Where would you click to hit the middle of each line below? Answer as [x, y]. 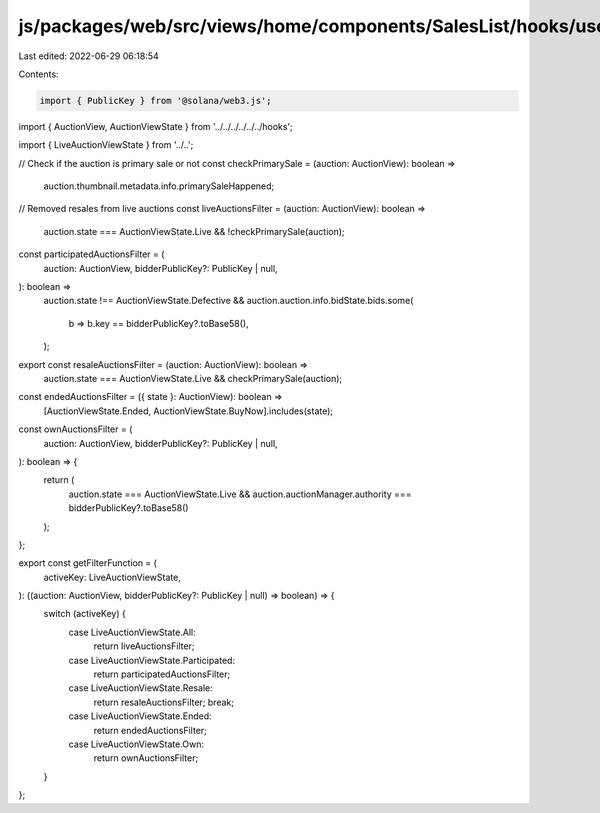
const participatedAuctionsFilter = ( [91, 254]
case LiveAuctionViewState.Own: [136, 744]
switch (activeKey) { [85, 614]
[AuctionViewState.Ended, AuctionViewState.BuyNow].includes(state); [188, 411]
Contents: [38, 74]
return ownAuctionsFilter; [146, 758]
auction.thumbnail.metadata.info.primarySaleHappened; [159, 186]
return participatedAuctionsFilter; [162, 674]
